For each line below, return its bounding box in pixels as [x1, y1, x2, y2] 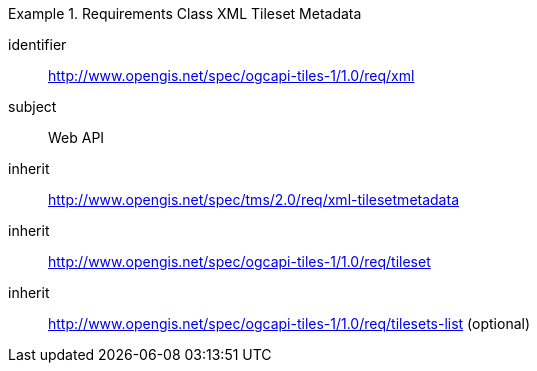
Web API [48, 129, 105, 146]
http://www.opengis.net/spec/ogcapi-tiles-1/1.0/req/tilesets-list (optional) [48, 315, 531, 332]
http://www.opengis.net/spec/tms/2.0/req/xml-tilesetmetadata [48, 191, 459, 208]
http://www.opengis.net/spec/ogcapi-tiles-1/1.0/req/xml [48, 67, 415, 84]
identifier [8, 36, 67, 53]
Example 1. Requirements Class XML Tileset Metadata [8, 5, 362, 22]
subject [8, 98, 57, 115]
